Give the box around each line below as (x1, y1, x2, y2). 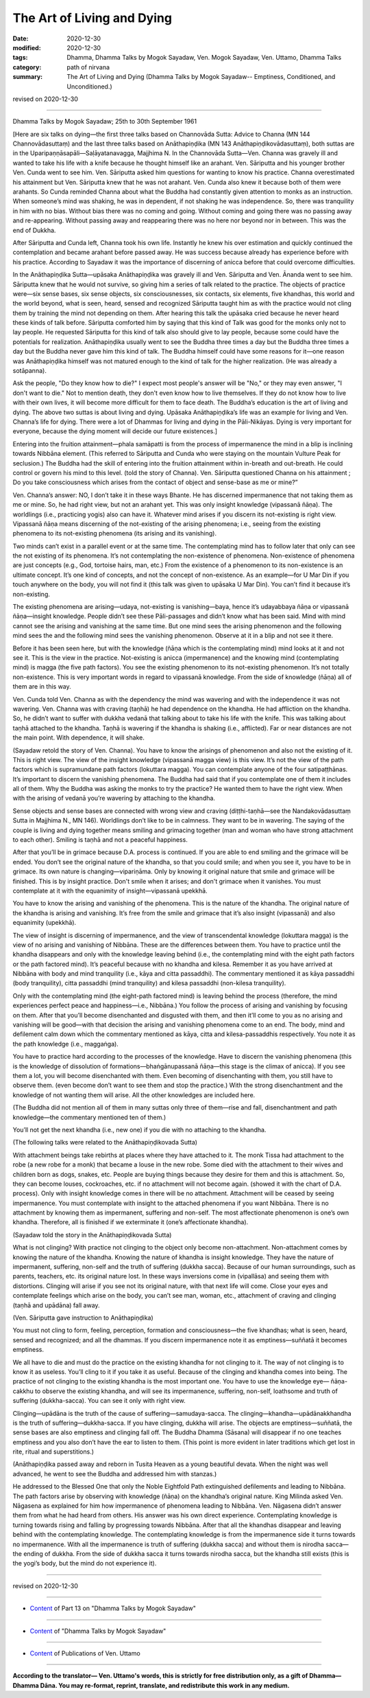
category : (12, 62, 42, 71)
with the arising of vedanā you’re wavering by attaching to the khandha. (12, 794, 216, 803)
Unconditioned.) (66, 82, 112, 91)
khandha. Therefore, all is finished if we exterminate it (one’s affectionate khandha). (12, 1218, 249, 1226)
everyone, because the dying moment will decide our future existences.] (12, 427, 218, 435)
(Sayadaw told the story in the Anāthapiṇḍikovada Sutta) (12, 1230, 172, 1239)
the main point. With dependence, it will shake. (12, 733, 145, 742)
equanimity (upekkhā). (12, 919, 77, 927)
